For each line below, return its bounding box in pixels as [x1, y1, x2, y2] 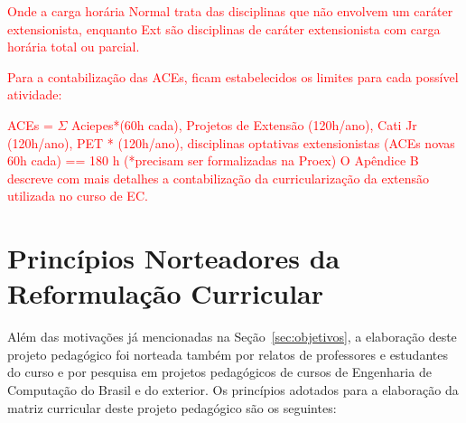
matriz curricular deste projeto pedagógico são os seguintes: [7, 398, 337, 417]
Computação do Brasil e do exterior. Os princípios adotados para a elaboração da [7, 381, 459, 399]
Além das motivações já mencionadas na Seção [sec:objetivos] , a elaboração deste [7, 327, 457, 346]
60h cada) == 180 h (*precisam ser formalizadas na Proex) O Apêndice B [7, 151, 419, 170]
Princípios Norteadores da [7, 240, 340, 277]
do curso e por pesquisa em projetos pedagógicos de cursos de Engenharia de [7, 362, 432, 381]
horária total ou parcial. [7, 37, 140, 56]
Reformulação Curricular [7, 275, 324, 312]
